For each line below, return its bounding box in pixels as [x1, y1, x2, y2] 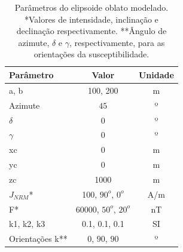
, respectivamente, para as [69, 36, 165, 48]
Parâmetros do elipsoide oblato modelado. [14, 1, 169, 13]
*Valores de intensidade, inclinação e [25, 13, 158, 25]
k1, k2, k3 [9, 217, 45, 230]
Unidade [138, 68, 174, 81]
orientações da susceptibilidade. [33, 48, 150, 60]
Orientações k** [9, 232, 68, 245]
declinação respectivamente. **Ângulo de [16, 24, 167, 37]
